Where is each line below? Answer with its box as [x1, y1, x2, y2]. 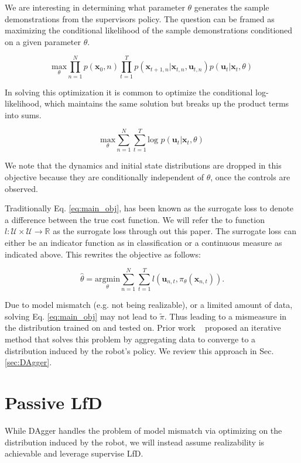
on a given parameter [5, 35, 81, 47]
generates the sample [194, 1, 269, 13]
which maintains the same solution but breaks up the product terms [44, 97, 289, 109]
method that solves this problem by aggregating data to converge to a [5, 333, 256, 345]
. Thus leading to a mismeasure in [164, 310, 287, 322]
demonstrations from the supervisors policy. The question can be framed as [5, 12, 275, 25]
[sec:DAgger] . [5, 356, 52, 368]
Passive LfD [5, 390, 102, 414]
